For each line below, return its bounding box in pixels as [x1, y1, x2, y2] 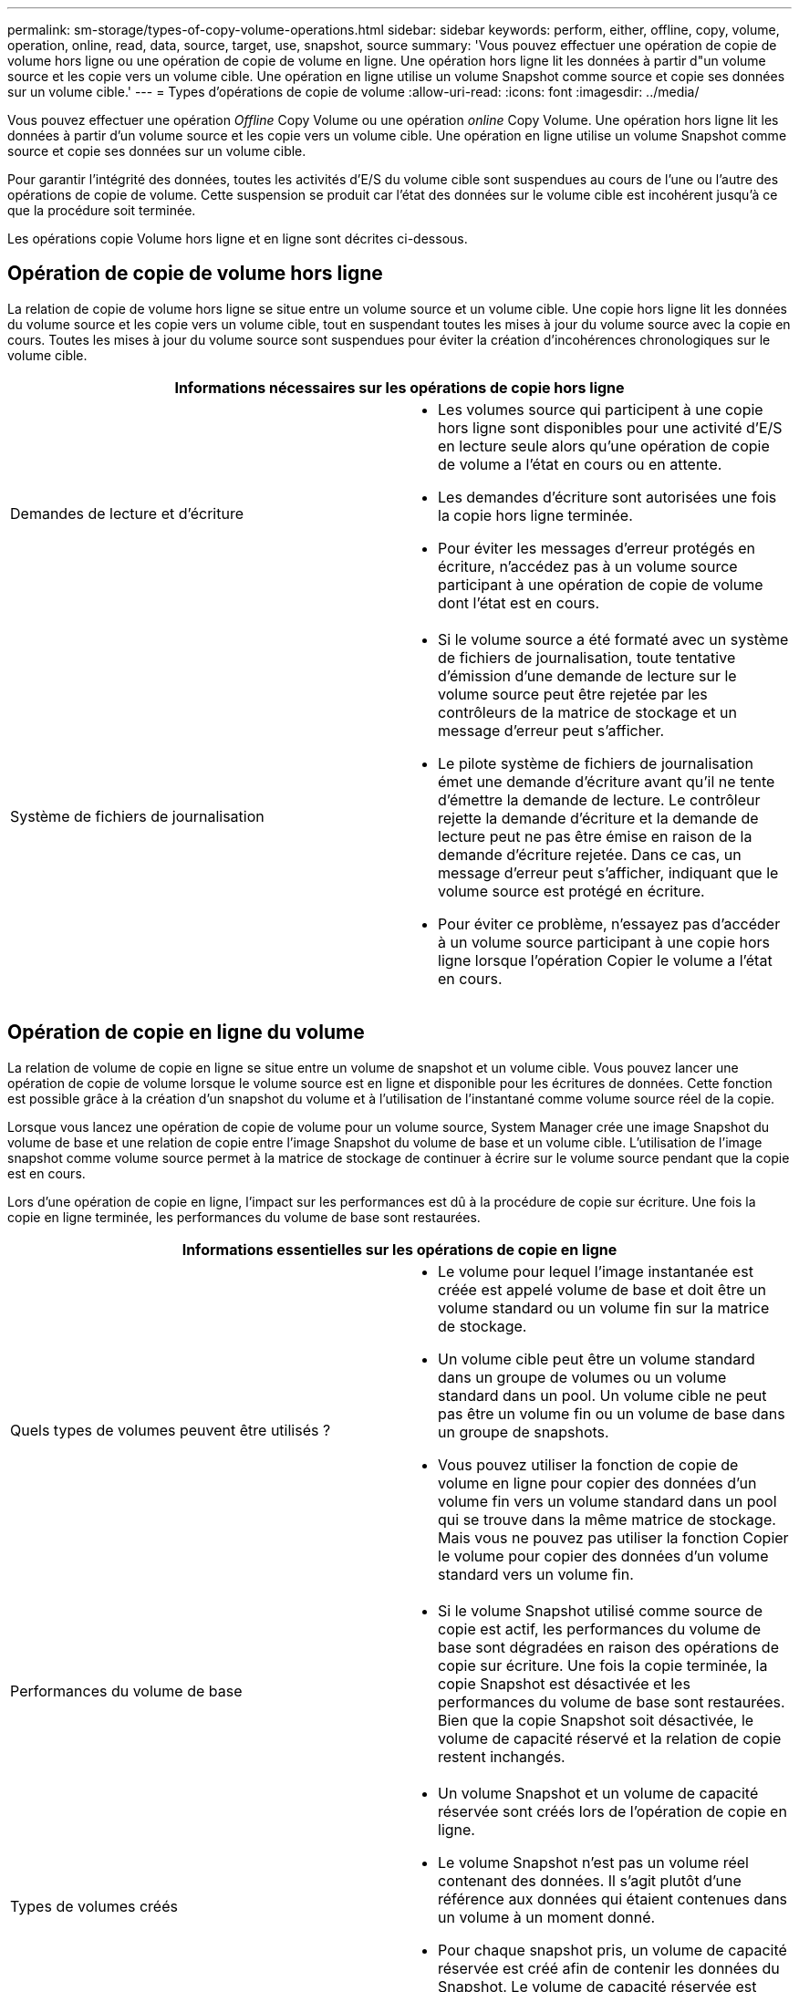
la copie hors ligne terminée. [438, 505, 633, 524]
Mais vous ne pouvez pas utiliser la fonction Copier [438, 1528, 789, 1547]
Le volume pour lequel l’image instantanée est [438, 1261, 753, 1281]
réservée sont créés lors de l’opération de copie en [438, 1801, 787, 1821]
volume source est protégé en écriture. [438, 881, 705, 900]
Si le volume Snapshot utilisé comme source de [438, 1601, 763, 1620]
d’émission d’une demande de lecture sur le [438, 666, 737, 685]
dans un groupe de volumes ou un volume [438, 1367, 727, 1386]
